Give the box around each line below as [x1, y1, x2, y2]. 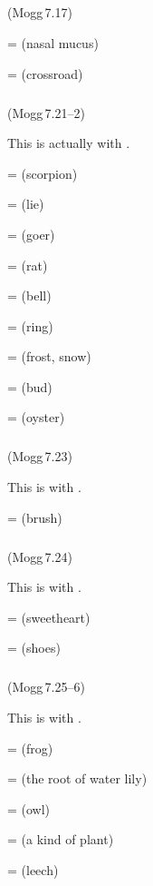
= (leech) [7, 860, 59, 879]
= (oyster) [7, 408, 65, 427]
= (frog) [7, 738, 53, 757]
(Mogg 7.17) [7, 3, 72, 22]
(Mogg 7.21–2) [7, 103, 85, 122]
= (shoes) [7, 638, 61, 657]
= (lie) [7, 194, 44, 213]
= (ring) [7, 316, 53, 335]
